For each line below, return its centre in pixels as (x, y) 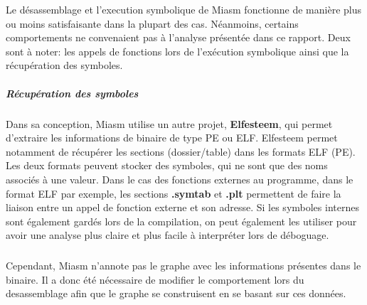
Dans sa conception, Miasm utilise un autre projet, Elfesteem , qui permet (169, 123)
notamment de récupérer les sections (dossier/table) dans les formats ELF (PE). (181, 151)
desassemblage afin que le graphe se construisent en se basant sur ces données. (176, 293)
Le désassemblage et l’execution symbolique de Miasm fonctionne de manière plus (183, 9)
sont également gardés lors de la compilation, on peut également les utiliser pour (181, 221)
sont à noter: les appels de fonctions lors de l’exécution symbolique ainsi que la (177, 51)
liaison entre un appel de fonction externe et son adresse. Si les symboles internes (182, 207)
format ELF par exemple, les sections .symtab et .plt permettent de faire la (174, 193)
